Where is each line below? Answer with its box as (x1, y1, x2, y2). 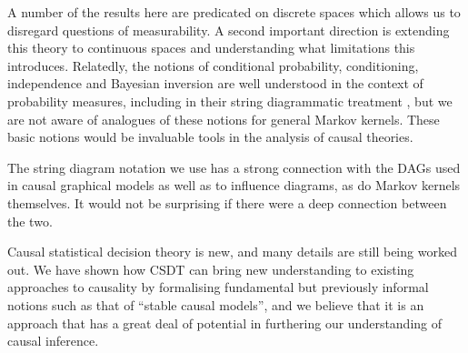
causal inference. (7, 331, 99, 350)
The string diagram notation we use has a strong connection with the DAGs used (7, 157, 461, 176)
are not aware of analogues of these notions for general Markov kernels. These (7, 109, 440, 128)
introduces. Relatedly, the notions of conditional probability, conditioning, (7, 55, 419, 75)
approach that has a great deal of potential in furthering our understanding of (7, 313, 443, 332)
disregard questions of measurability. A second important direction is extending (7, 20, 450, 39)
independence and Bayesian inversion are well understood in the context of (7, 74, 423, 93)
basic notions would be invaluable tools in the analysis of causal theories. (7, 127, 413, 146)
